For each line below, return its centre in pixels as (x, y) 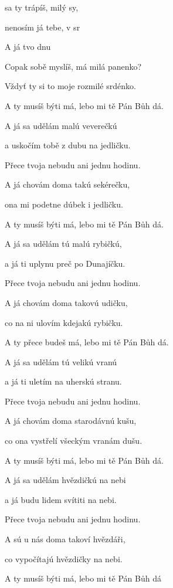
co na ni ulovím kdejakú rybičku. (64, 322)
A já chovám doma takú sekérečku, (67, 184)
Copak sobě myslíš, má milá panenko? (73, 66)
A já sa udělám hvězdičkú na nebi (65, 480)
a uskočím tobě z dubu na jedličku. (68, 145)
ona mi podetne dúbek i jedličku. (64, 204)
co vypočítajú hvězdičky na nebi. (64, 558)
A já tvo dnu (28, 47)
